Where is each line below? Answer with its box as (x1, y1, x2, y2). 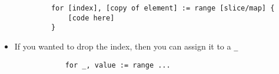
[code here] (68, 13, 115, 22)
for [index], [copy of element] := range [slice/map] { (51, 4, 275, 12)
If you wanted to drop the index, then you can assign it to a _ (14, 40, 238, 52)
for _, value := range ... (65, 61, 171, 69)
